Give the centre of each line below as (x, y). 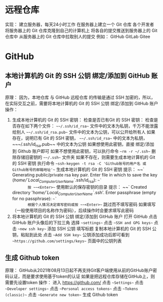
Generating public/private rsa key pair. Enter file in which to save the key (85, 175)
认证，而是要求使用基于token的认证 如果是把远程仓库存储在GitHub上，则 (82, 276)
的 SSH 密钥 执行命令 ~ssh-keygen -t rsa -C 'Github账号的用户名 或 (79, 163)
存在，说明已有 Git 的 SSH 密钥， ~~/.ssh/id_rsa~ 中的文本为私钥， (80, 138)
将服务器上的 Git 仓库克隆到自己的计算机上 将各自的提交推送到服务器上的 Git (81, 30)
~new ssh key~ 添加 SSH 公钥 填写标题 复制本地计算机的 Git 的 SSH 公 (87, 229)
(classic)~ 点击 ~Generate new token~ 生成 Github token (62, 295)
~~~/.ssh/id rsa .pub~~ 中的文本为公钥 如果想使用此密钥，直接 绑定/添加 (83, 145)
